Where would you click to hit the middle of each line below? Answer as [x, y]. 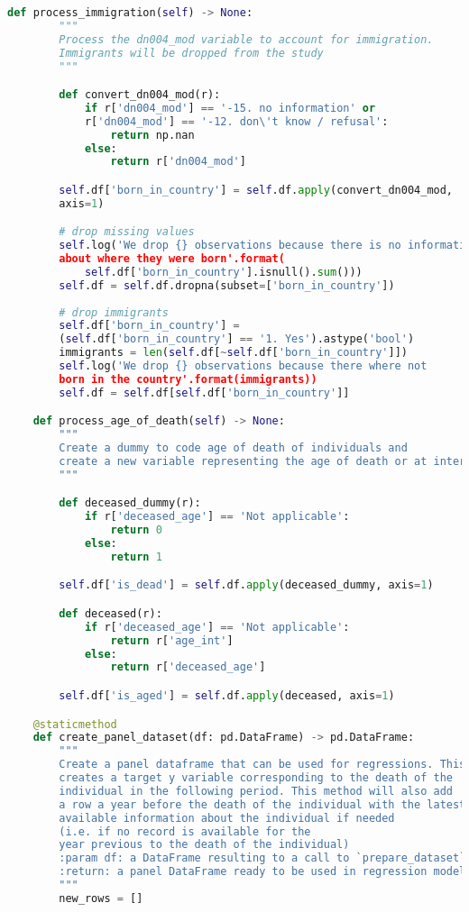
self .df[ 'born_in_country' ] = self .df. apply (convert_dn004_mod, [256, 190]
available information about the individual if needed [227, 818]
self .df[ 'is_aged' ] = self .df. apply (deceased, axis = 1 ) [227, 696]
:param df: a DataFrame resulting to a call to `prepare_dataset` [262, 858]
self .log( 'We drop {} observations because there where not [243, 366]
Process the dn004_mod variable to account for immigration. [246, 39]
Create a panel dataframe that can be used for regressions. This [262, 765]
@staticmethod [75, 724]
